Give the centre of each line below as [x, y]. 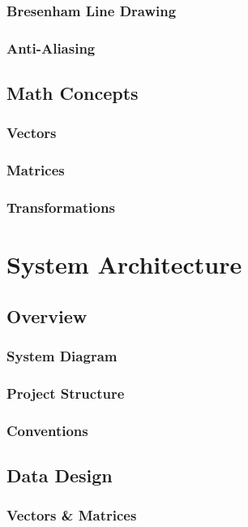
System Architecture [124, 264]
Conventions [47, 430]
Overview [47, 315]
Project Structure [66, 393]
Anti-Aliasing [51, 48]
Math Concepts [73, 93]
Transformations [61, 207]
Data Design [60, 475]
